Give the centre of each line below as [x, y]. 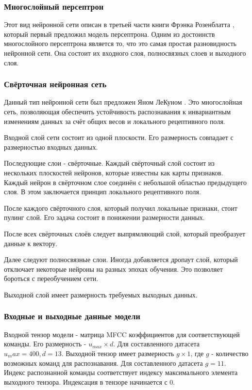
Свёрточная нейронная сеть [55, 84]
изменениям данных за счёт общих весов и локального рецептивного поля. [115, 121]
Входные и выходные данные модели [72, 316]
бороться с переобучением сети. [51, 278]
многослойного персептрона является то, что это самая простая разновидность [120, 43]
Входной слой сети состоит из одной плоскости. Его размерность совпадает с [119, 137]
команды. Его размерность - [45, 344]
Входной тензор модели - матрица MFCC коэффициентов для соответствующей [122, 334]
